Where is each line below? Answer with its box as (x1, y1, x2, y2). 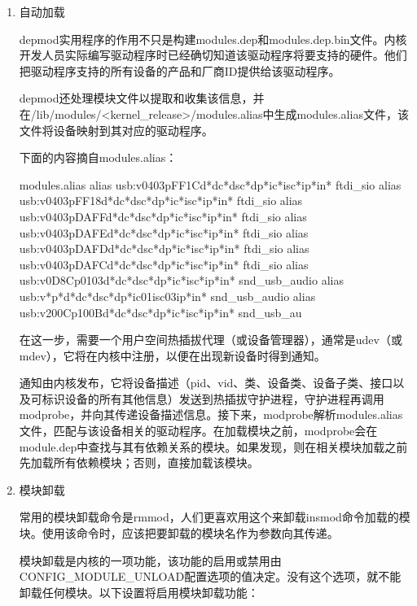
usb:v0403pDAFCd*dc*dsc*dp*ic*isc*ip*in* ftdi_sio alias (19, 255, 309, 272)
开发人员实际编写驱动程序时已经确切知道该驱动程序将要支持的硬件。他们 (19, 46, 407, 63)
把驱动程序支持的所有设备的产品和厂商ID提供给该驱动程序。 (19, 62, 340, 79)
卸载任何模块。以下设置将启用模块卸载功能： (19, 583, 259, 600)
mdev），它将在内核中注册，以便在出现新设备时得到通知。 (19, 347, 326, 364)
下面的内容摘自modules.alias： (19, 149, 178, 166)
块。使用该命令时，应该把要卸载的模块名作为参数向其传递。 (19, 525, 339, 542)
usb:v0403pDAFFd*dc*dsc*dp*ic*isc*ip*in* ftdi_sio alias (19, 207, 307, 225)
